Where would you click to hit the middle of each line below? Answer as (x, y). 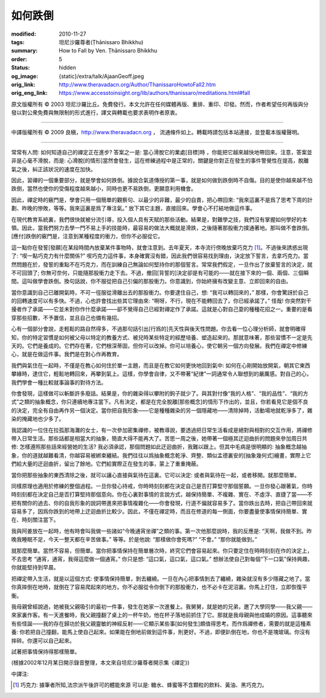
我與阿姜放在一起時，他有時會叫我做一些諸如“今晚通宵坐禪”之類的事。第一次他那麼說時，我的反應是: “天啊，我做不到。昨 (161, 531)
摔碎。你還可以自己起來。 (43, 641)
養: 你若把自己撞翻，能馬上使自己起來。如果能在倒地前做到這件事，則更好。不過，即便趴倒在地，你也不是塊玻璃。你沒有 (161, 632)
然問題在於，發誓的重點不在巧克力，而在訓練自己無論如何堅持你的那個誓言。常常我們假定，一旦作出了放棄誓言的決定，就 (162, 264)
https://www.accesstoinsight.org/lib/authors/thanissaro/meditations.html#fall (155, 93)
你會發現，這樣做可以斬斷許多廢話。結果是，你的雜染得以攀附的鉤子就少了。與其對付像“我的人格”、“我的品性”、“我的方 (160, 393)
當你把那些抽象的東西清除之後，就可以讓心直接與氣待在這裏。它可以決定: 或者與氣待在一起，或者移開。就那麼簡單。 (155, 475)
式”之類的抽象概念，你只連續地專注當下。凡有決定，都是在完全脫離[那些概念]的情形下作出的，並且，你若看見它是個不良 (160, 402)
